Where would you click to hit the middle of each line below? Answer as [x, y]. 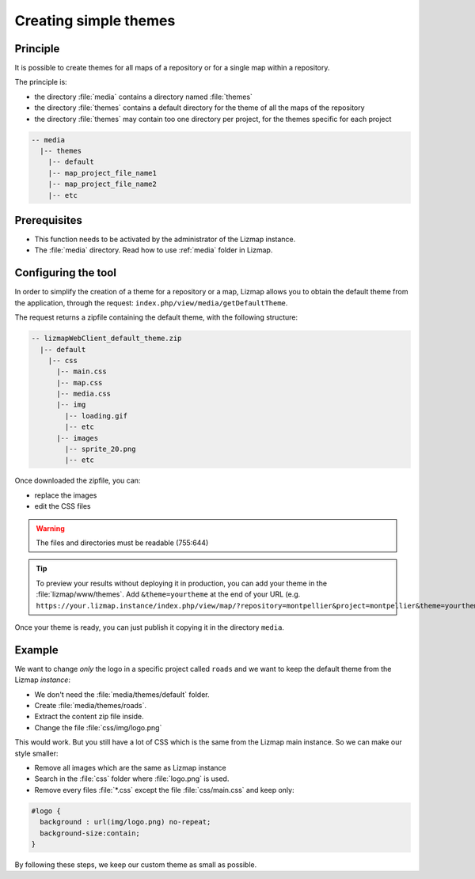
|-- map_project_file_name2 [103, 184]
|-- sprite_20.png [100, 449]
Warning [50, 528]
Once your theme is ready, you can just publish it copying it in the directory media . [150, 627]
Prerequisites [48, 220]
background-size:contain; [90, 833]
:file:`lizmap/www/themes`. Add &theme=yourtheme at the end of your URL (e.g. [168, 594]
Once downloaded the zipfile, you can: [78, 481]
